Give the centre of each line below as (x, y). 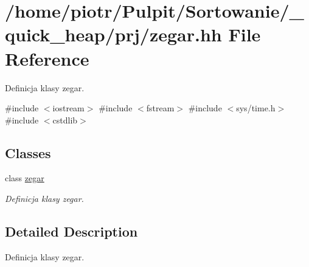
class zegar (25, 178)
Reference (47, 58)
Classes (28, 152)
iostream (68, 108)
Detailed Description (71, 231)
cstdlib (65, 120)
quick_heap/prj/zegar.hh (113, 34)
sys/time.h (256, 108)
